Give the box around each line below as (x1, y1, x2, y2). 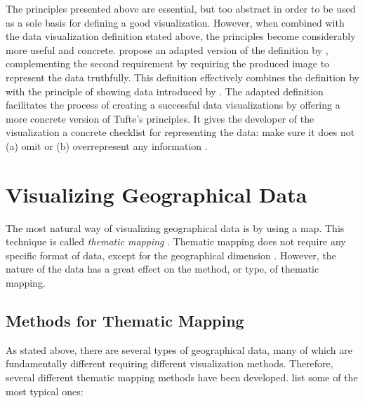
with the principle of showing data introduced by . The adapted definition (6, 83, 324, 98)
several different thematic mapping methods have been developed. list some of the (6, 370, 358, 385)
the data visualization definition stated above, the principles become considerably (6, 29, 356, 43)
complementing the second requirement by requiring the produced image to (6, 56, 330, 71)
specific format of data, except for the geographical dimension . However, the (6, 247, 336, 262)
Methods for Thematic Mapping (6, 310, 244, 332)
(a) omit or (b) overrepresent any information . (6, 138, 208, 153)
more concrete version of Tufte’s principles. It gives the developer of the (6, 111, 314, 125)
